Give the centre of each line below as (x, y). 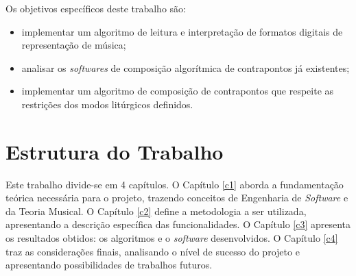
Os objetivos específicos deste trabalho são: (96, 8)
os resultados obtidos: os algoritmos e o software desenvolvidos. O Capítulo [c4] (172, 238)
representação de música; (74, 45)
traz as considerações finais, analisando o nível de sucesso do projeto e (153, 251)
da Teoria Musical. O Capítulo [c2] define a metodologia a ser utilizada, (156, 211)
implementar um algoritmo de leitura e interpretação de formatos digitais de (182, 31)
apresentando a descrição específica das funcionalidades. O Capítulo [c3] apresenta (178, 224)
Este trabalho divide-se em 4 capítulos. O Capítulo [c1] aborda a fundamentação (175, 184)
